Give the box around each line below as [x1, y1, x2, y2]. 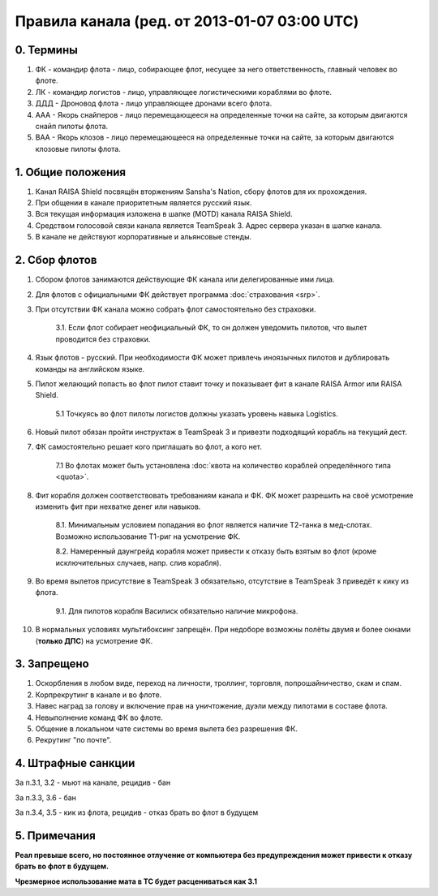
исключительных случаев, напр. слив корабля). [55, 558, 222, 567]
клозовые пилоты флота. [35, 144, 122, 153]
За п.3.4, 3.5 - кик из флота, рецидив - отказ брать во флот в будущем [15, 808, 259, 817]
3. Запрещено [15, 657, 89, 671]
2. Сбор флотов [15, 253, 97, 267]
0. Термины [15, 43, 79, 57]
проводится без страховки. [55, 334, 151, 344]
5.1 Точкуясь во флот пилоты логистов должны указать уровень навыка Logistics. [55, 408, 338, 418]
